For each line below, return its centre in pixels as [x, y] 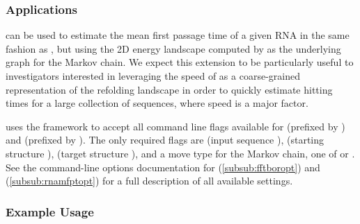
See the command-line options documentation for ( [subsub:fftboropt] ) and [163, 167]
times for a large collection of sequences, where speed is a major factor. [157, 103]
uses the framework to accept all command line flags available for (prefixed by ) [175, 126]
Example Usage [50, 211]
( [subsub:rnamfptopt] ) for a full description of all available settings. [149, 181]
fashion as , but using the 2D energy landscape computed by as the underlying [173, 48]
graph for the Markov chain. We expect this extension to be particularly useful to [180, 62]
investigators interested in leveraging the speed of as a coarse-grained [153, 76]
